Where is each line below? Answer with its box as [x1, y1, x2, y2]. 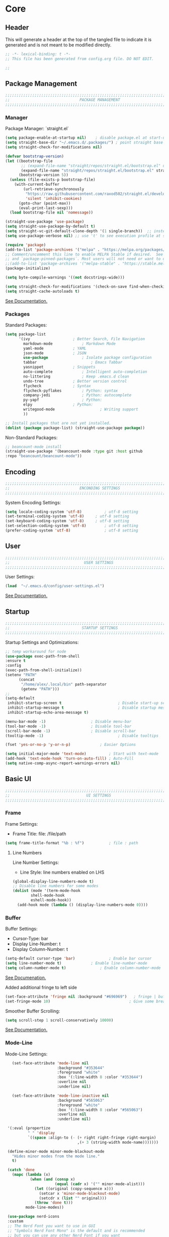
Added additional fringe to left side [5, 984, 77, 990]
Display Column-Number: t [12, 946, 68, 952]
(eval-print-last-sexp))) [18, 205, 73, 210]
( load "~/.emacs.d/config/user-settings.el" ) [5, 583, 105, 588]
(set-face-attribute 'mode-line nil [12, 1060, 89, 1065]
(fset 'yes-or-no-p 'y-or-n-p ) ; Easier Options [5, 742, 136, 747]
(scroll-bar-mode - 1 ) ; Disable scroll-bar [5, 728, 136, 733]
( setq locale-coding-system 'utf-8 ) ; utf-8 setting [5, 509, 138, 514]
